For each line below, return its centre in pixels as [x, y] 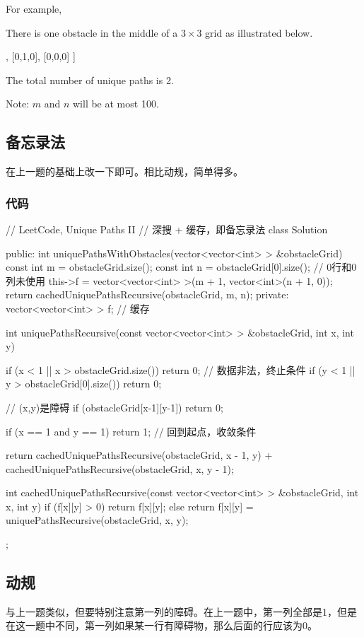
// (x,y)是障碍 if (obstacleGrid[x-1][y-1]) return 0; [115, 407]
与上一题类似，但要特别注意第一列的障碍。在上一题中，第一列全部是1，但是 [181, 611]
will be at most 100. [116, 104]
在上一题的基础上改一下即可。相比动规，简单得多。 [124, 171]
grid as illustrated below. [259, 32]
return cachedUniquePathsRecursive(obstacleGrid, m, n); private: [147, 294]
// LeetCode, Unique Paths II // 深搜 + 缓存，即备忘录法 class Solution [167, 229]
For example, [34, 8]
